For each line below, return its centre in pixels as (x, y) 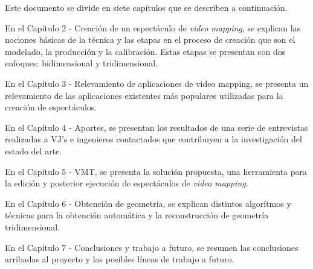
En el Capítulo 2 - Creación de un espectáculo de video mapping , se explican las (153, 27)
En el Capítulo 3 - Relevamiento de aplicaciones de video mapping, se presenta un (157, 83)
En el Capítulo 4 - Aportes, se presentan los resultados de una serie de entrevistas (156, 127)
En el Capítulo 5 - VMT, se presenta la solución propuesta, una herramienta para (156, 171)
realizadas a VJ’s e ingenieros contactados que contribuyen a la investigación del (153, 139)
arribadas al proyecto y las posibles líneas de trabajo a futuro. (120, 259)
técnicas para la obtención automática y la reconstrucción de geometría (137, 215)
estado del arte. (34, 150)
